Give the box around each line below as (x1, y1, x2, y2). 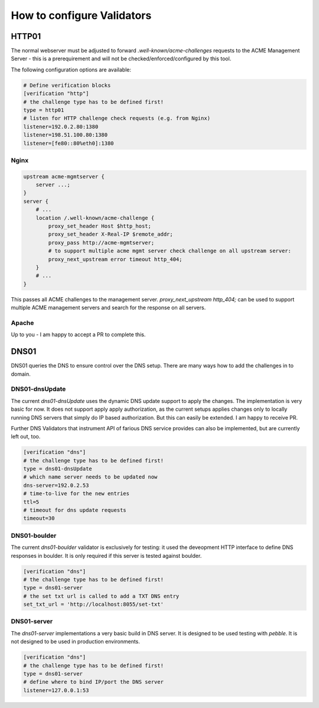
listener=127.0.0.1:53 (23, 687, 89, 694)
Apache (11, 319, 34, 327)
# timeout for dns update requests (23, 507, 126, 514)
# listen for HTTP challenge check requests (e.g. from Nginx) (23, 115, 211, 122)
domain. (11, 370, 31, 378)
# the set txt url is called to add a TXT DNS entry (23, 593, 180, 599)
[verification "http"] (23, 90, 89, 97)
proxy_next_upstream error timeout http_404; (48, 256, 183, 262)
